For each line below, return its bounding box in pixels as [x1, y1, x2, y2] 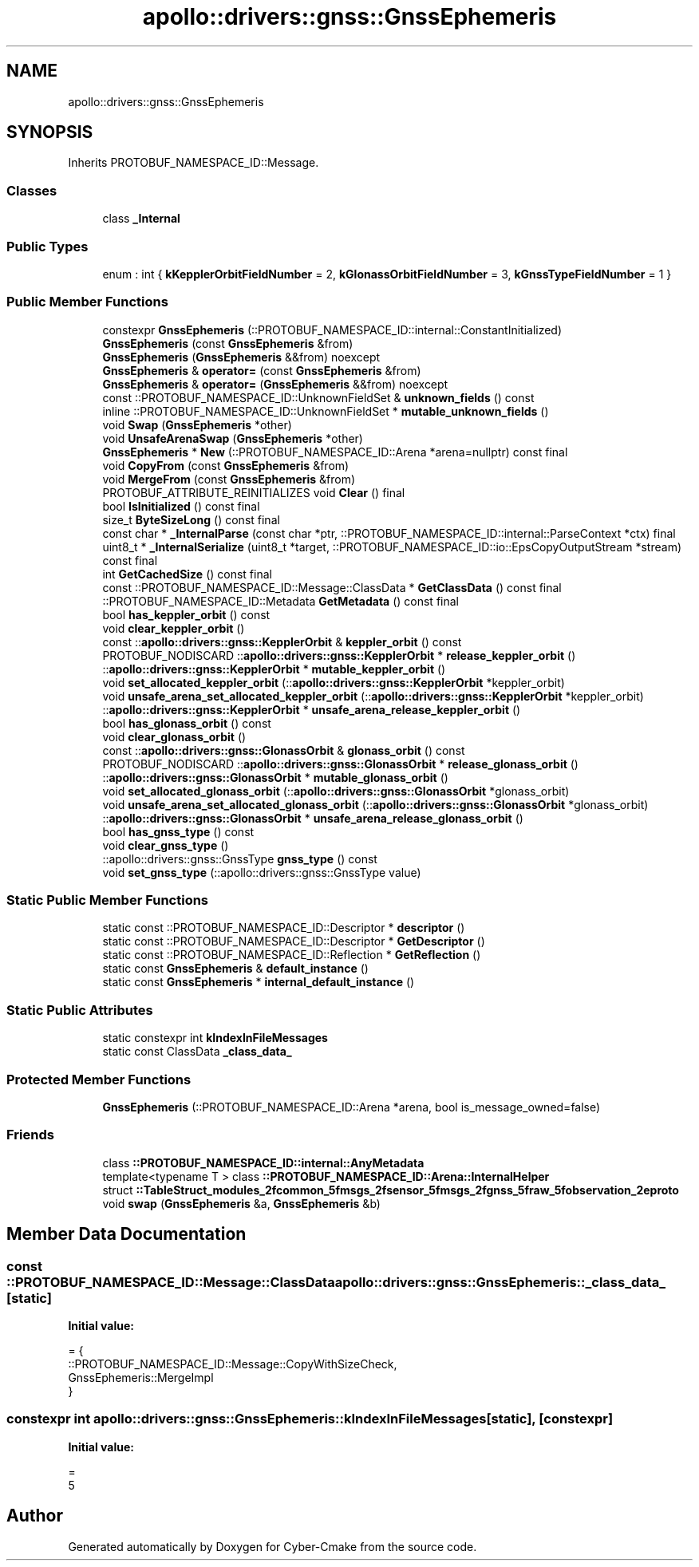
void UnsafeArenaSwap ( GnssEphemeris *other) [102, 431, 363, 445]
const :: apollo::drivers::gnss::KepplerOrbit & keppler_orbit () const [102, 634, 462, 649]
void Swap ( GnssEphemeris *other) [102, 417, 292, 432]
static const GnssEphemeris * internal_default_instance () [102, 975, 415, 989]
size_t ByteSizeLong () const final [102, 512, 280, 527]
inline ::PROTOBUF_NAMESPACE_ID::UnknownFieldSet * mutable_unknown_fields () [102, 404, 549, 418]
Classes [6, 182, 57, 199]
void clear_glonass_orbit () [102, 729, 247, 744]
